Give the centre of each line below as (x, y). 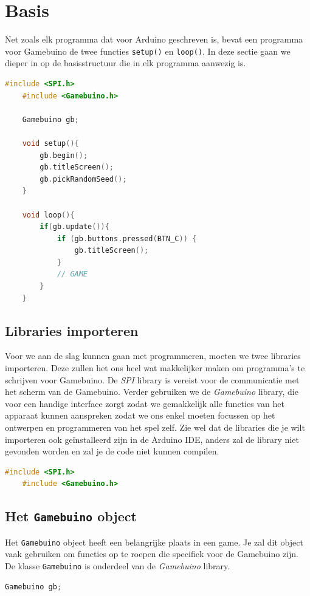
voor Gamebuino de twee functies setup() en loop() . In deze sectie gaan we (148, 51)
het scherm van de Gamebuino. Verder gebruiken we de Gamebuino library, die (152, 392)
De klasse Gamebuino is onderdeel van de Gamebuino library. (118, 566)
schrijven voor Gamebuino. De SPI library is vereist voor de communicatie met (152, 379)
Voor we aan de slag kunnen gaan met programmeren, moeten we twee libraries (153, 356)
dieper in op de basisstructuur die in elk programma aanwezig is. (126, 63)
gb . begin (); (64, 155)
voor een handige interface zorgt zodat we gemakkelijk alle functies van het (145, 403)
